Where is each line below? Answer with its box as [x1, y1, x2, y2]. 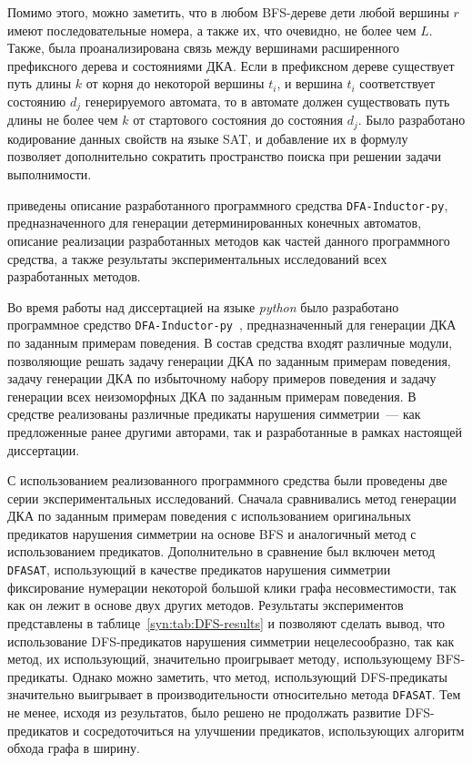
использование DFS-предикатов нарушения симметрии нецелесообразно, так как [7, 631, 455, 650]
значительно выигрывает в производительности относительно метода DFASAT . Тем [7, 685, 461, 704]
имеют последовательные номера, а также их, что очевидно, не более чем [7, 20, 417, 39]
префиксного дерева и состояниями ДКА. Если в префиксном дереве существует [7, 56, 455, 75]
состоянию [7, 91, 66, 110]
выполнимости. [7, 165, 92, 184]
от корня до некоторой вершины [85, 74, 265, 93]
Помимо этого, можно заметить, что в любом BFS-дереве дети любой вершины [7, 3, 449, 21]
